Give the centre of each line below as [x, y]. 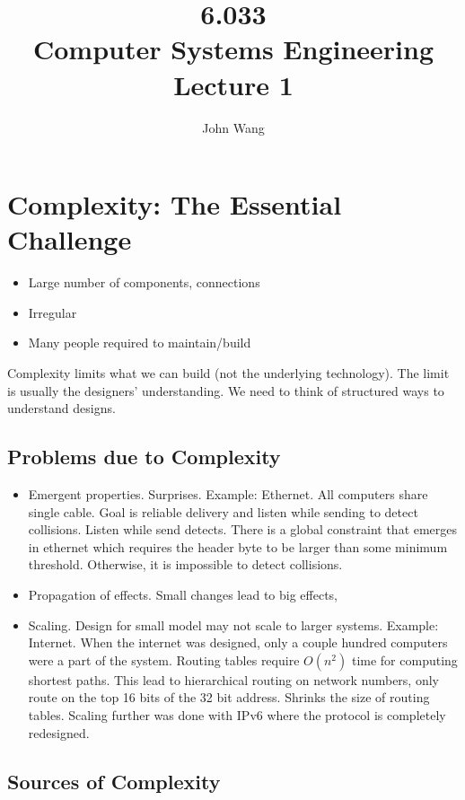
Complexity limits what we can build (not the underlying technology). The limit [228, 373]
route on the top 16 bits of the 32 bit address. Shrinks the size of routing [229, 697]
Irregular [53, 312]
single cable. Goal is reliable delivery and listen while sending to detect [223, 511]
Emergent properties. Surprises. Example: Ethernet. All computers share [228, 493]
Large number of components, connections [144, 282]
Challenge [70, 239]
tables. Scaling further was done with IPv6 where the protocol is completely [237, 714]
